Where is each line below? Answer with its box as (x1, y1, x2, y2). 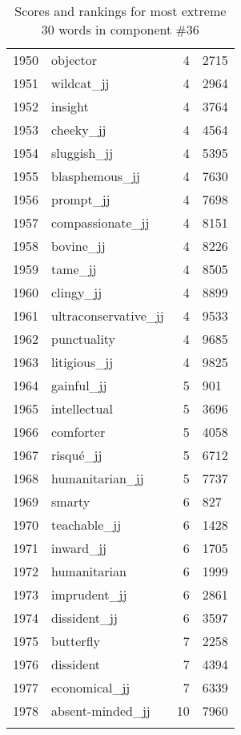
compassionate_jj (51, 213, 150, 232)
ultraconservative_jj (51, 306, 164, 325)
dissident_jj (51, 608, 118, 627)
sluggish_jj (51, 143, 114, 162)
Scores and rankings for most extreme (14, 2, 227, 20)
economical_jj (51, 678, 131, 697)
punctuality (51, 329, 116, 348)
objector (51, 50, 97, 69)
